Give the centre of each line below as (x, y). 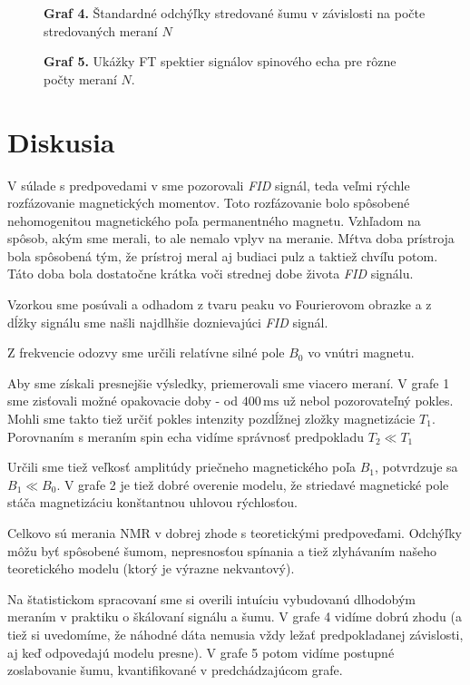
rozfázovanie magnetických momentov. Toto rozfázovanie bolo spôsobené (209, 203)
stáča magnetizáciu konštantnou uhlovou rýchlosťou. (152, 502)
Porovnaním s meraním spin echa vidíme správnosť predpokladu (186, 436)
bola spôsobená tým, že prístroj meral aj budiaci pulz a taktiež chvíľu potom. (223, 255)
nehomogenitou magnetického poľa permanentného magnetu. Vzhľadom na (214, 220)
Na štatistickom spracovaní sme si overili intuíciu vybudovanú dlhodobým (212, 598)
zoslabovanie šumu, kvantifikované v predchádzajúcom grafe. (175, 670)
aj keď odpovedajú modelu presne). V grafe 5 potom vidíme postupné (201, 652)
